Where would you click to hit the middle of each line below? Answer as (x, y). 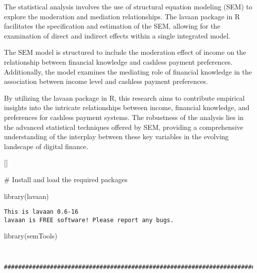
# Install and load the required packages (66, 179)
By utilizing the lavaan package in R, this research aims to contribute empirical (124, 97)
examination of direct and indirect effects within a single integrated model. (117, 35)
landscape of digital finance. (46, 146)
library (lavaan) (26, 196)
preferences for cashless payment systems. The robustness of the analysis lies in (124, 117)
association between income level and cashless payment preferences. (106, 81)
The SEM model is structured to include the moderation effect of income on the (125, 52)
